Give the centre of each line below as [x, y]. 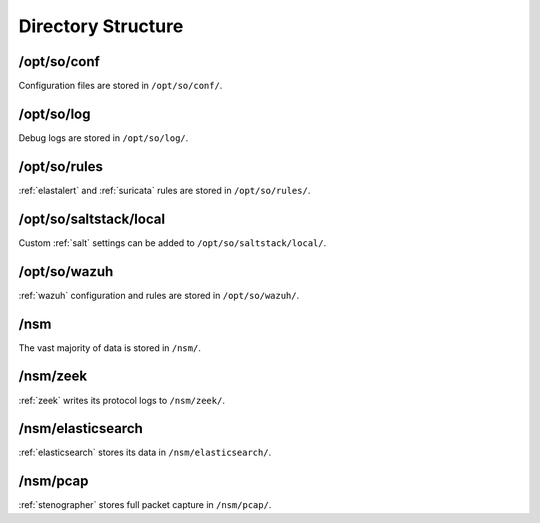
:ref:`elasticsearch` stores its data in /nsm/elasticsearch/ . [145, 452]
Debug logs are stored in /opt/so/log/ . [103, 137]
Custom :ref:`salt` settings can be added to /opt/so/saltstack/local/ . [172, 242]
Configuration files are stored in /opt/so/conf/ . [120, 86]
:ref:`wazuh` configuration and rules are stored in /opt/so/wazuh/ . [159, 295]
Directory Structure [101, 26]
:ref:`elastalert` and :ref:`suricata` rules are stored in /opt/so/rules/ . [164, 190]
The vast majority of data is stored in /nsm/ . [110, 347]
